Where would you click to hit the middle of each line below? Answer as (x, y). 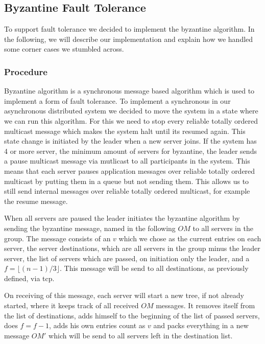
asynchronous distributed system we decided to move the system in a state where (131, 111)
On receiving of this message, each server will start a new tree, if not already (124, 295)
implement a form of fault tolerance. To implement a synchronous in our (117, 100)
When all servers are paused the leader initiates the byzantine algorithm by (122, 218)
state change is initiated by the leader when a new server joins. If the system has (130, 141)
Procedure (26, 71)
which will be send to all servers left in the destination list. (141, 335)
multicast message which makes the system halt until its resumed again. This (125, 131)
